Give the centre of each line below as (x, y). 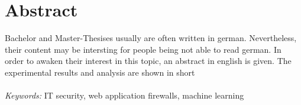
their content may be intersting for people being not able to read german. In (143, 49)
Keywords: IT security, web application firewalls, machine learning (124, 95)
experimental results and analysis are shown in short (100, 72)
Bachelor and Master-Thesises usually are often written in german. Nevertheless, (151, 38)
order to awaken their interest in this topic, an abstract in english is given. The (148, 61)
